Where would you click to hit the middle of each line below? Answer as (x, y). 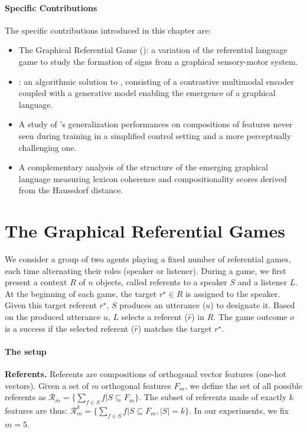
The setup (26, 351)
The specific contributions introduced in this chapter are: (108, 30)
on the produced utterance (53, 317)
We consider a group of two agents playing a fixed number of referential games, (148, 259)
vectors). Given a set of (47, 385)
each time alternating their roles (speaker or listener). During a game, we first (146, 270)
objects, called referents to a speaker (161, 282)
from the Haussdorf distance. (71, 190)
